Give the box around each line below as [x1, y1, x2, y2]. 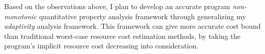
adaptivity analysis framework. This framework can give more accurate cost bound [4, 21, 261, 31]
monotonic [4, 11, 37, 21]
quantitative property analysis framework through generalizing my [39, 11, 246, 21]
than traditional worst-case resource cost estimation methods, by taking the [4, 30, 241, 41]
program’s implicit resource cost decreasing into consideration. [4, 40, 199, 51]
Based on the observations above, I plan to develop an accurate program [4, 1, 230, 11]
